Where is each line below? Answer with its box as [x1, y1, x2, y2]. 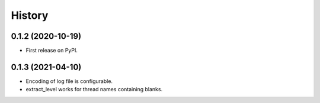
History [11, 9, 49, 22]
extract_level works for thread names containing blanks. [25, 86, 163, 93]
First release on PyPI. [25, 47, 78, 54]
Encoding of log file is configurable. [25, 77, 113, 85]
